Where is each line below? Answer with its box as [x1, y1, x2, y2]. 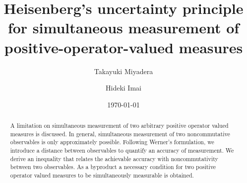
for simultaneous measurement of [7, 17, 240, 38]
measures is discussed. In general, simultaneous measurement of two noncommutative [10, 129, 230, 138]
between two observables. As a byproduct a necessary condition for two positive [10, 163, 216, 171]
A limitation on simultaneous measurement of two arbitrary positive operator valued [10, 121, 229, 130]
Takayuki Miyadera [94, 66, 153, 76]
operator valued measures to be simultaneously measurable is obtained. [10, 171, 194, 180]
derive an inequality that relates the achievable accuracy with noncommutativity [10, 154, 218, 163]
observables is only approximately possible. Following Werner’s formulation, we [10, 138, 214, 146]
